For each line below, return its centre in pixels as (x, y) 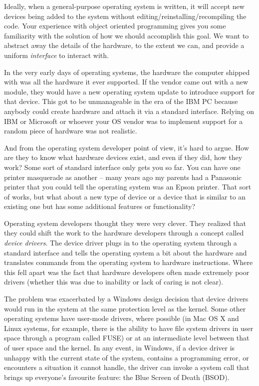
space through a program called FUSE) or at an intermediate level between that (127, 338)
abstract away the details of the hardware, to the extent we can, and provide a (124, 45)
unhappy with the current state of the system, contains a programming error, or (127, 357)
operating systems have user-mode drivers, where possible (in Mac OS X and (122, 318)
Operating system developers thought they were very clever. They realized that (125, 223)
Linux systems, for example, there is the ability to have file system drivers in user (129, 328)
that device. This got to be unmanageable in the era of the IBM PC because (121, 101)
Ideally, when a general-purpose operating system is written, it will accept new (124, 6)
